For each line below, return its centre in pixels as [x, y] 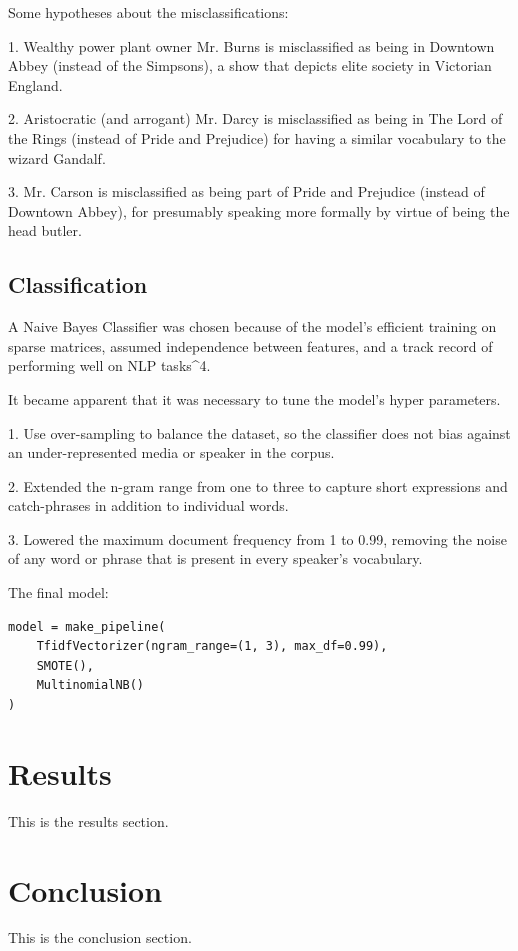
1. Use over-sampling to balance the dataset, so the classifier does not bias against [259, 432]
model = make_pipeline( [87, 626]
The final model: [58, 592]
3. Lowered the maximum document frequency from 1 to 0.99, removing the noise [257, 538]
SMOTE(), [65, 665]
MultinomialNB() [90, 685]
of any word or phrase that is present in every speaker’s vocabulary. [215, 558]
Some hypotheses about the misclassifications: [148, 12]
